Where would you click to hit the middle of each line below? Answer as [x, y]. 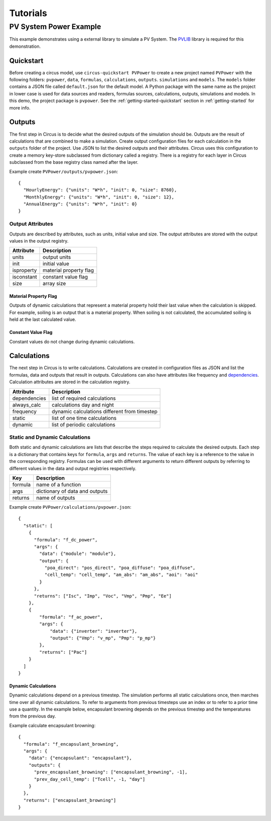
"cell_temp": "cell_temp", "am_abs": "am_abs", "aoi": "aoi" [121, 575]
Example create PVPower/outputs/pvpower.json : [64, 171]
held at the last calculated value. [43, 319]
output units [57, 257]
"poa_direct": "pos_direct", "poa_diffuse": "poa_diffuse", [120, 568]
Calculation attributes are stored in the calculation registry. [70, 382]
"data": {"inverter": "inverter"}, [94, 631]
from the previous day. [33, 716]
